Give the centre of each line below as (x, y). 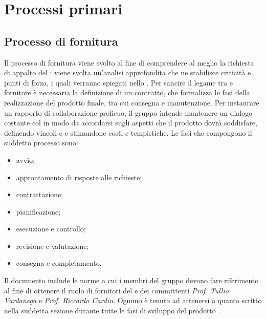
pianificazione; (38, 211)
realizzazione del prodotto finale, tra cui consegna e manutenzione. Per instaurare (132, 102)
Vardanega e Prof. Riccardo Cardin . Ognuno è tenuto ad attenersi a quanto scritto (133, 300)
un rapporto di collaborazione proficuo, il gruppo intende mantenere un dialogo (128, 112)
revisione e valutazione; (52, 246)
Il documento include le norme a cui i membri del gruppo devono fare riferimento (131, 280)
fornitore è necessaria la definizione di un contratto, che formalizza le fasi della (127, 92)
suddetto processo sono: (41, 143)
